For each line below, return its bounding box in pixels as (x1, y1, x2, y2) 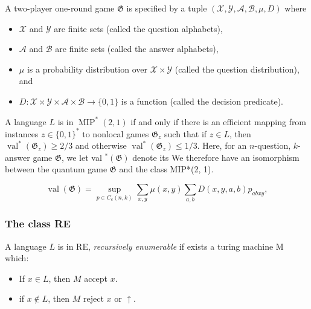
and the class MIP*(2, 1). (119, 163, 214, 175)
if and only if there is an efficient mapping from (130, 115, 307, 128)
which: (5, 252, 29, 264)
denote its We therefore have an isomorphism (132, 151, 300, 163)
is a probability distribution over (27, 62, 147, 75)
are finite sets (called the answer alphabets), (55, 42, 219, 55)
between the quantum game (5, 163, 107, 175)
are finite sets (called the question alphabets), (54, 22, 223, 34)
